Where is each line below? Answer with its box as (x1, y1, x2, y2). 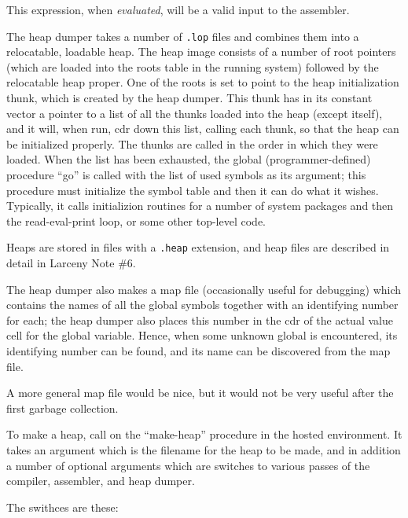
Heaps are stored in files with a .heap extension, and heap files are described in (6, 239, 390, 255)
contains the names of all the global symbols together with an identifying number (6, 296, 399, 313)
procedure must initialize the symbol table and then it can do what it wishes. (6, 182, 379, 198)
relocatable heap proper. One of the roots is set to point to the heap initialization (6, 74, 399, 90)
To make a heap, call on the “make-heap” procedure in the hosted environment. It (6, 426, 402, 443)
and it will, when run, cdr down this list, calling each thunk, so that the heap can (6, 120, 399, 137)
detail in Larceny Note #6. (6, 255, 136, 271)
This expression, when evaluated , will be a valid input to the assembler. (6, 2, 350, 17)
